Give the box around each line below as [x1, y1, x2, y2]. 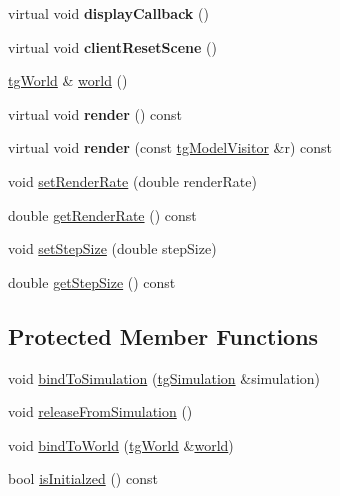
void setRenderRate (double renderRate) [8, 170, 257, 191]
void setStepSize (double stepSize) [8, 238, 217, 259]
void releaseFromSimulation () [8, 401, 193, 422]
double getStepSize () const [8, 271, 176, 292]
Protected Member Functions [8, 320, 319, 351]
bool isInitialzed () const [8, 468, 158, 489]
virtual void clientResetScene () [8, 36, 217, 57]
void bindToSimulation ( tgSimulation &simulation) [8, 367, 321, 388]
